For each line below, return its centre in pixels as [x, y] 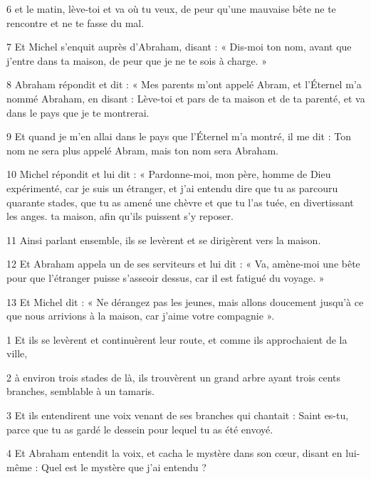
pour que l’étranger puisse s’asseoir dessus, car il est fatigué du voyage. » [166, 277]
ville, [17, 353]
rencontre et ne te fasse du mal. [75, 22]
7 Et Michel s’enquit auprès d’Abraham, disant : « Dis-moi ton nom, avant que [179, 47]
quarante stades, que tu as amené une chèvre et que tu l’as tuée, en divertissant [180, 202]
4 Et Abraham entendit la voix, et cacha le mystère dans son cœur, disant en [174, 453]
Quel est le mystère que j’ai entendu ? [124, 467]
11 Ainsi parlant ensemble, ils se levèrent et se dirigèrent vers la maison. [164, 239]
